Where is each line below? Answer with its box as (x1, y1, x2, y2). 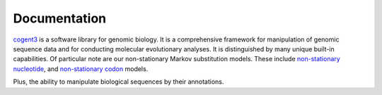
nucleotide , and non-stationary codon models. (13, 64, 149, 73)
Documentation (13, 11, 107, 26)
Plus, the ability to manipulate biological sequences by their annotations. (13, 77, 224, 86)
